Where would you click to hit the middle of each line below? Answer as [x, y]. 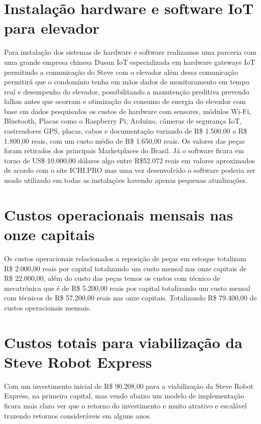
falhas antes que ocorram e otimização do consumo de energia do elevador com [125, 101]
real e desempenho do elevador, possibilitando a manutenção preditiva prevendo [127, 91]
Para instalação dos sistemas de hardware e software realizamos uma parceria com [130, 52]
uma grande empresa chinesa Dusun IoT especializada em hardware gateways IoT [130, 62]
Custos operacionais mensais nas [119, 214]
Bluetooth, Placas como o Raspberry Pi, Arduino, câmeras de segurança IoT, [123, 121]
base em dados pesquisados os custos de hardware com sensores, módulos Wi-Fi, [127, 111]
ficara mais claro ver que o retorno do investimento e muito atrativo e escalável [125, 405]
